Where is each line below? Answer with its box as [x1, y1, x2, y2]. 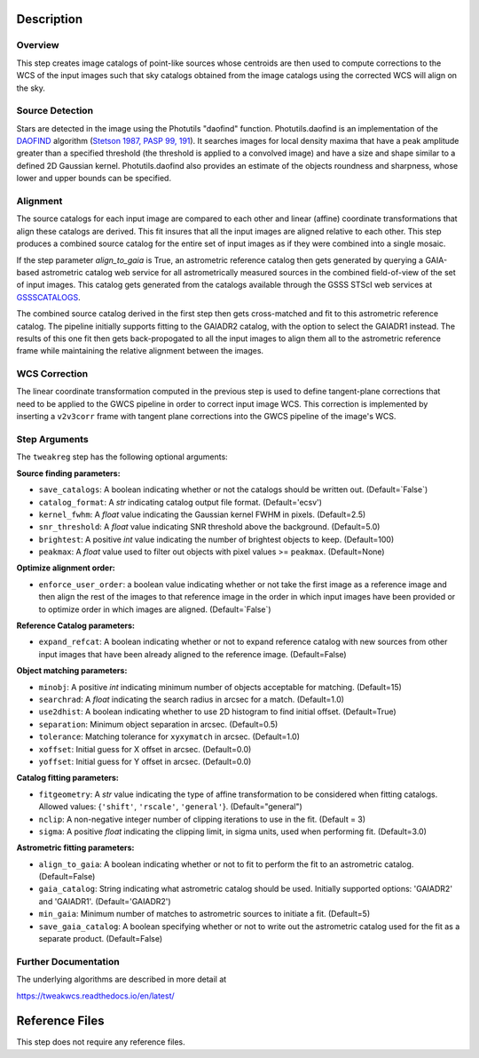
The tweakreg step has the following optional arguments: [16, 451, 228, 462]
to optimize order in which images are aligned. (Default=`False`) [38, 604, 271, 615]
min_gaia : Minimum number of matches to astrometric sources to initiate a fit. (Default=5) [38, 909, 371, 919]
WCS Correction [16, 368, 89, 380]
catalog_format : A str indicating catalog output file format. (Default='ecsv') [38, 497, 323, 507]
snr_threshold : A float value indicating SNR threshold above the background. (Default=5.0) [38, 521, 381, 532]
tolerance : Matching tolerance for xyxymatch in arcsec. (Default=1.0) [38, 731, 301, 742]
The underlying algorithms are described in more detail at [16, 974, 227, 985]
